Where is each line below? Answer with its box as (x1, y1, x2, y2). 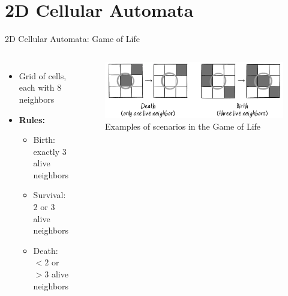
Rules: (19, 113, 46, 125)
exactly (33, 145, 60, 157)
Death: (33, 244, 58, 256)
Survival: (33, 189, 66, 201)
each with (19, 81, 55, 94)
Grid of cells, (19, 69, 67, 82)
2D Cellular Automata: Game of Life (5, 32, 140, 45)
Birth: (33, 133, 56, 146)
